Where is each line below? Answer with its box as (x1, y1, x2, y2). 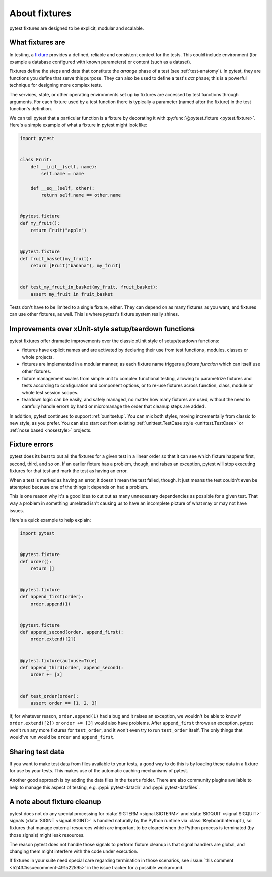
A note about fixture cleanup (9, 797, 101, 806)
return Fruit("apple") (30, 227, 87, 234)
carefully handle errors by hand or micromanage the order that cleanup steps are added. (22, 403, 206, 409)
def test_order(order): (20, 693, 79, 699)
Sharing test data (9, 747, 65, 756)
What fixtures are (9, 38, 65, 47)
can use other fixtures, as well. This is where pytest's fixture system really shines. (9, 311, 179, 317)
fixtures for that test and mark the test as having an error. (9, 468, 128, 474)
